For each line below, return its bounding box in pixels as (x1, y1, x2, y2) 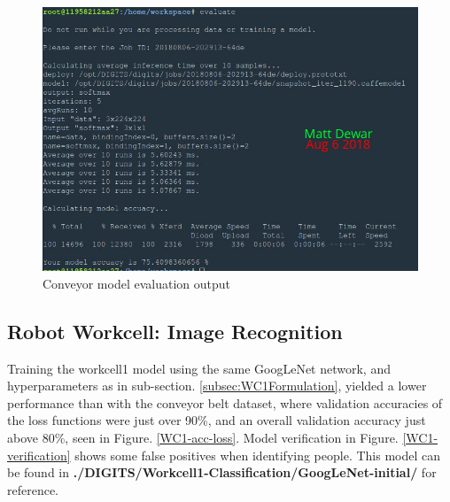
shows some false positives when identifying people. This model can (74, 445, 441, 464)
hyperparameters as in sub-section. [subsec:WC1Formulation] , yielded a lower (7, 376, 427, 395)
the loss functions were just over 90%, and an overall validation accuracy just (7, 411, 426, 429)
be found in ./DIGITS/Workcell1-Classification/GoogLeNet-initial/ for (7, 463, 437, 482)
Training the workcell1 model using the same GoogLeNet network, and (7, 359, 391, 377)
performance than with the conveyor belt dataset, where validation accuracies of (7, 393, 443, 412)
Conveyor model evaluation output (43, 274, 231, 292)
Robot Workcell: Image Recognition (7, 317, 343, 344)
